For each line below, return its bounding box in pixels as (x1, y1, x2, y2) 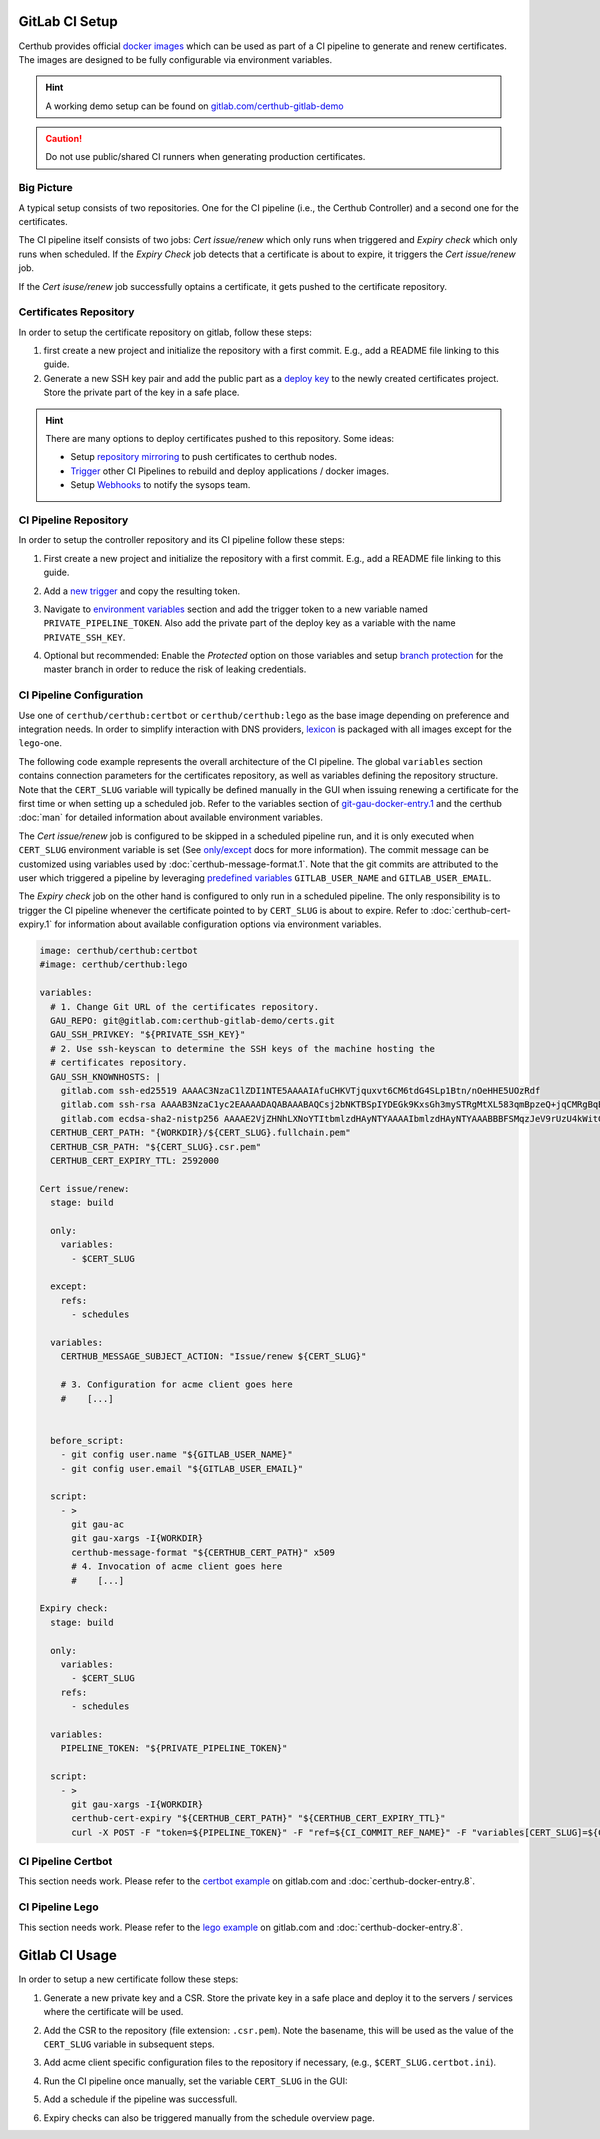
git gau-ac (71, 1519, 125, 1530)
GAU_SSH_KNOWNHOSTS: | (50, 1071, 162, 1082)
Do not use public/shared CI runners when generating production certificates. (45, 151, 366, 163)
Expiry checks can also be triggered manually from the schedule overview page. (43, 2111, 375, 2124)
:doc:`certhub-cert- (430, 904, 512, 916)
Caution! (45, 133, 83, 145)
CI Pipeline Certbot (18, 1855, 113, 1869)
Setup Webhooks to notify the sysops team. (70, 479, 251, 491)
